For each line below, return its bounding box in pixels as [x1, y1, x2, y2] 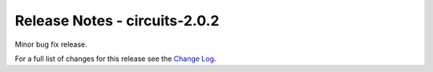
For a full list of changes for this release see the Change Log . [14, 54, 216, 63]
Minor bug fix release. [14, 40, 87, 49]
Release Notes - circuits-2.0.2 [14, 12, 220, 29]
